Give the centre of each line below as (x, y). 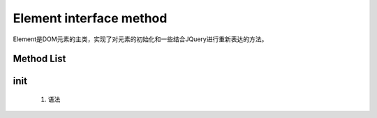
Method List (39, 59)
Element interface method (90, 18)
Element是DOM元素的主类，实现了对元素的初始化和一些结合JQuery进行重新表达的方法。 (140, 39)
